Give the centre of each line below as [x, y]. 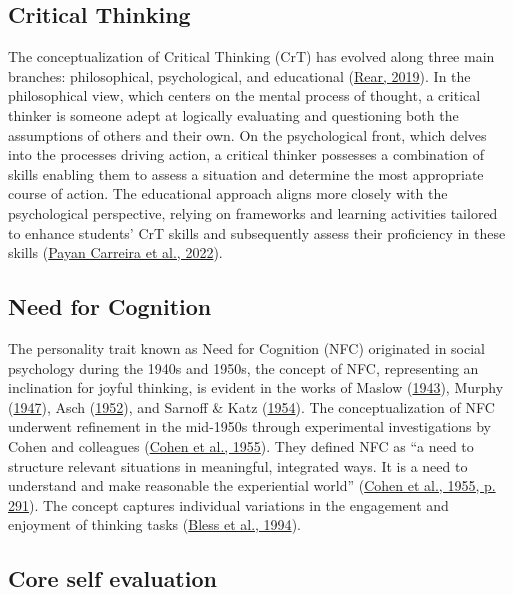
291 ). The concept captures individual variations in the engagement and [228, 504]
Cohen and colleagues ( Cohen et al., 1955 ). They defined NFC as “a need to [241, 445]
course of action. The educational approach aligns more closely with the [228, 193]
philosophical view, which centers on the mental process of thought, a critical [244, 95]
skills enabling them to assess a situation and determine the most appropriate [246, 173]
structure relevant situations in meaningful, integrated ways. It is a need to [238, 465]
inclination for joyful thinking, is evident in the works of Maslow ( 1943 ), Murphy [256, 387]
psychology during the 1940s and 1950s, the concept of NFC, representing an [243, 367]
